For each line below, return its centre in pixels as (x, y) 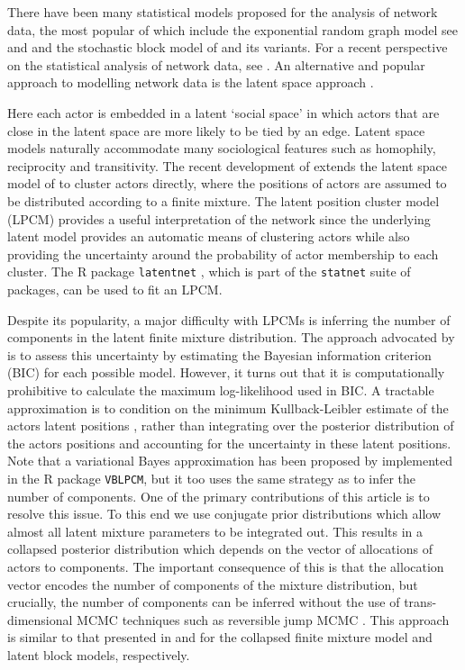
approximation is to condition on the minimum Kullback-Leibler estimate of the (228, 407)
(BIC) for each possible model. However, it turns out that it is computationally (226, 372)
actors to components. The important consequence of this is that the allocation (226, 566)
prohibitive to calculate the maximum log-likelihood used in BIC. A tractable (221, 389)
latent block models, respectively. (99, 654)
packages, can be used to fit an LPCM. (115, 289)
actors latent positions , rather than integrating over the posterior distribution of (231, 426)
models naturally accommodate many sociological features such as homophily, (222, 148)
